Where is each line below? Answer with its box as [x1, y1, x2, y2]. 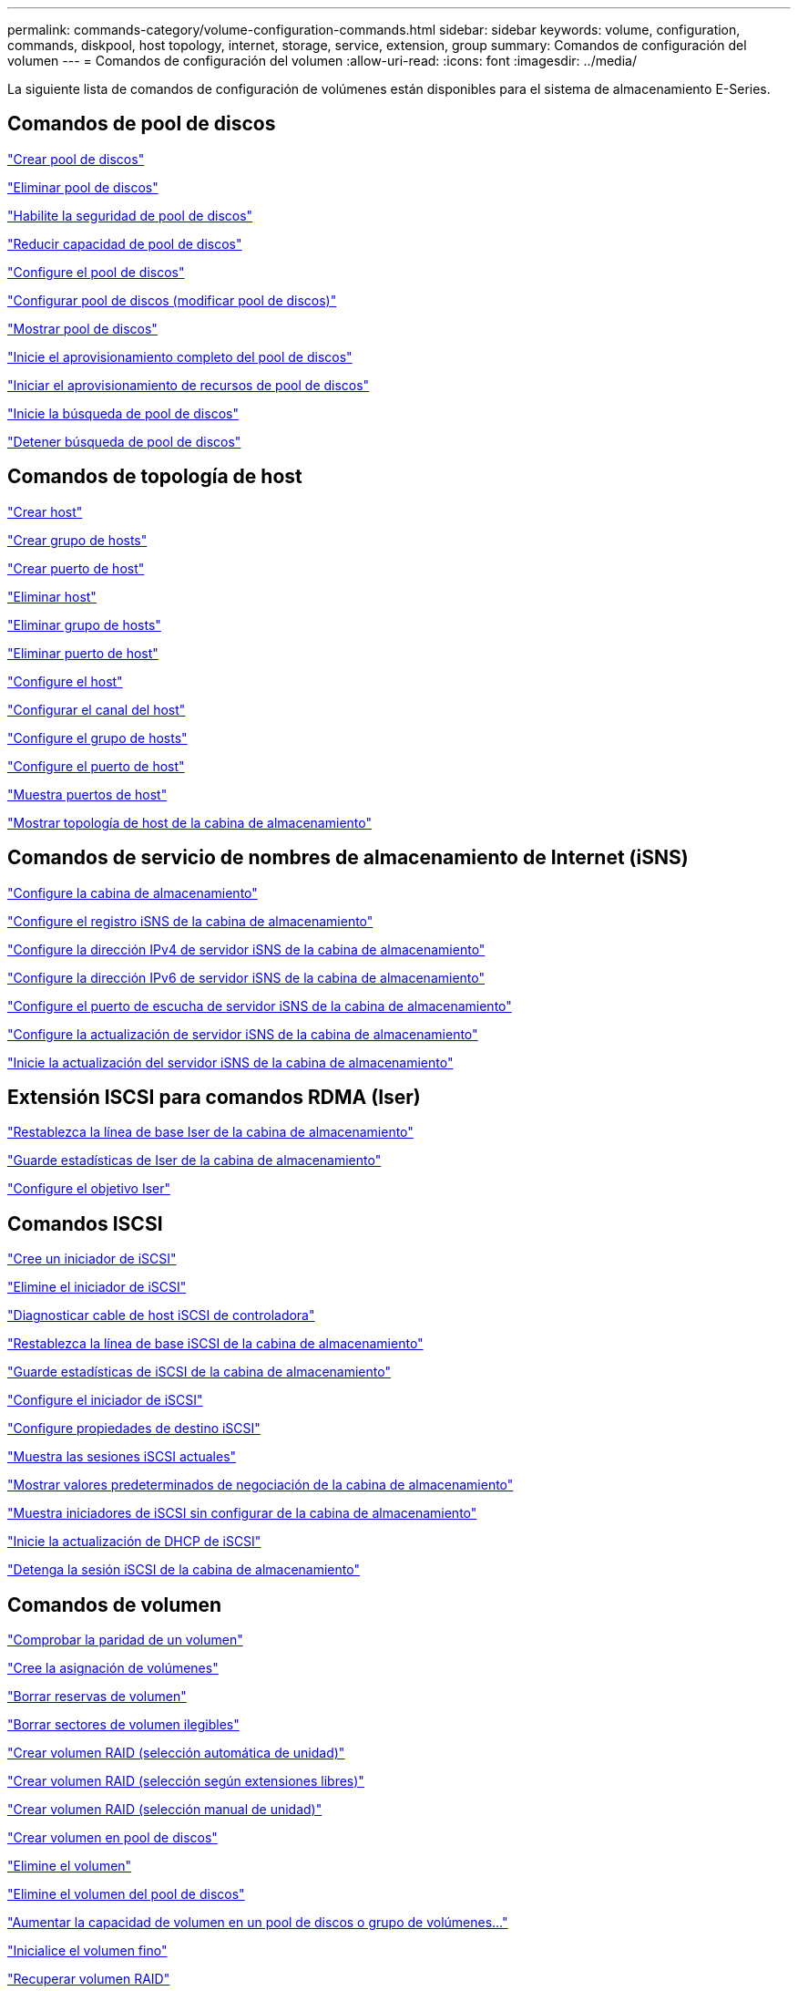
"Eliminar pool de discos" [7, 179, 159, 195]
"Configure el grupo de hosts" [7, 729, 188, 746]
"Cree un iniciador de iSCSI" [7, 1251, 177, 1267]
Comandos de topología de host [7, 465, 302, 489]
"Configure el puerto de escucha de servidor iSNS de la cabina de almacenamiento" [7, 997, 512, 1014]
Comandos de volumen [7, 1593, 222, 1616]
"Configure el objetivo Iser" [7, 1181, 170, 1197]
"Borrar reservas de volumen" [7, 1688, 187, 1705]
